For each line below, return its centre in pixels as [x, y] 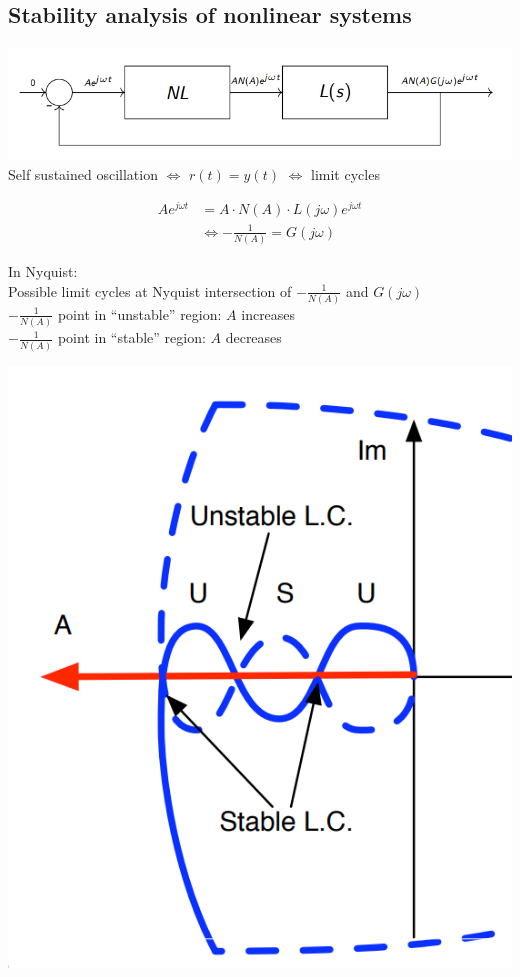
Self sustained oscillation [83, 173]
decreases [253, 337]
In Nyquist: [43, 271]
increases [268, 313]
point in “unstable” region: [139, 313]
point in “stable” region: [131, 337]
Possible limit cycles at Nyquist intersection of [150, 290]
